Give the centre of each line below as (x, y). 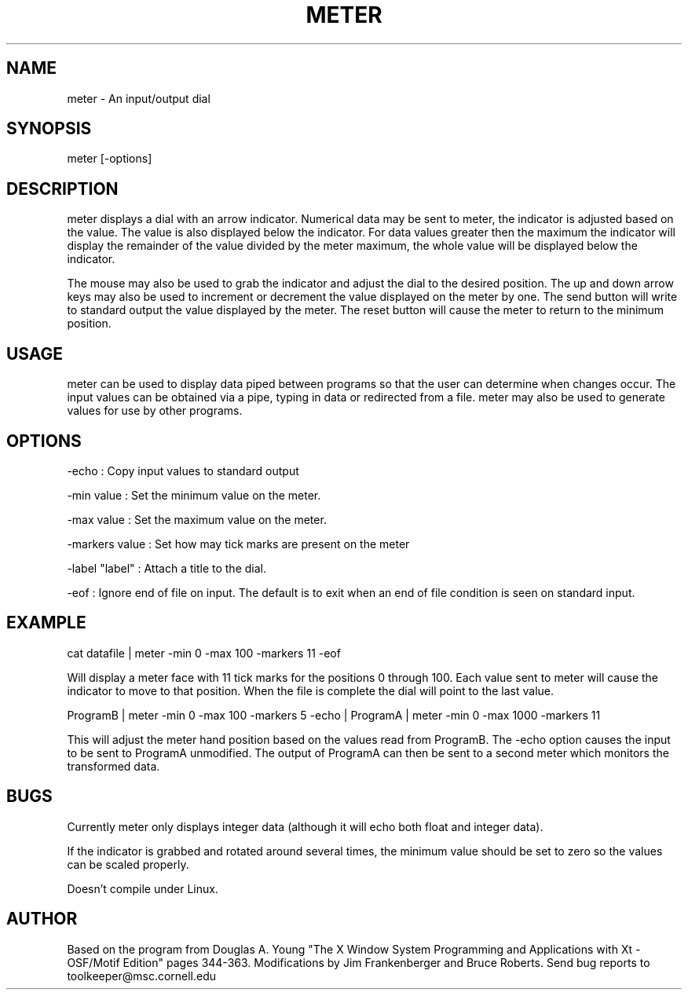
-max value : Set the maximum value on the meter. (197, 519)
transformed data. (113, 766)
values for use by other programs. (155, 411)
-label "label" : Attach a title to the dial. (167, 568)
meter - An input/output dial (139, 98)
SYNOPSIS (49, 129)
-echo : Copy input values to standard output (183, 471)
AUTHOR (42, 919)
